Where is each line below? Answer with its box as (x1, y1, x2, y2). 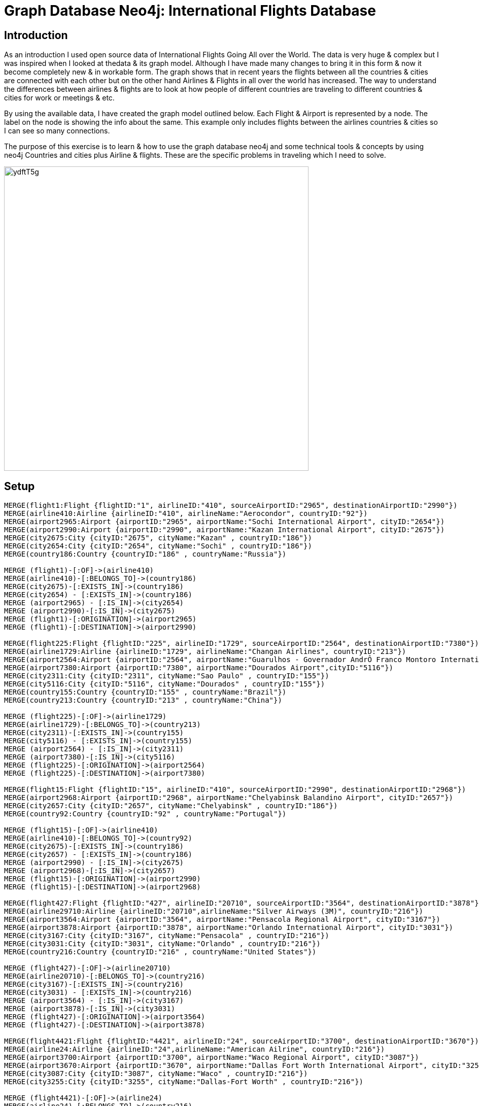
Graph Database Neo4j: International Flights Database (4, 2, 376, 19)
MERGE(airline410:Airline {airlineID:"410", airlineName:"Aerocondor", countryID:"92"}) (4, 509, 368, 518)
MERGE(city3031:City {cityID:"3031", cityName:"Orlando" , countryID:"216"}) (4, 940, 321, 948)
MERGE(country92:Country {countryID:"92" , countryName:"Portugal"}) (4, 810, 287, 818)
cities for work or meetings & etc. (4, 93, 115, 102)
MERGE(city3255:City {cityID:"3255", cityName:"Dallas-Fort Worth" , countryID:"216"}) (4, 1078, 364, 1086)
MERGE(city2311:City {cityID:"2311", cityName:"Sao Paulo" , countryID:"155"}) (4, 672, 329, 680)
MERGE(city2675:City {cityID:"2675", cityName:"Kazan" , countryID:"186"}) (4, 534, 312, 542)
